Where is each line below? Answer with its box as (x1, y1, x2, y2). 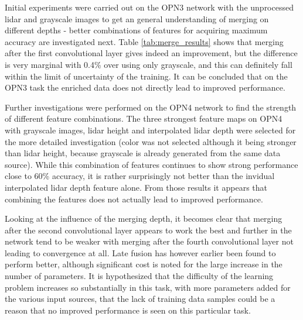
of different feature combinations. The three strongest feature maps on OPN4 (5, 112, 282, 125)
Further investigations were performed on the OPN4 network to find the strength (5, 101, 297, 113)
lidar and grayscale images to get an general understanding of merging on (5, 12, 269, 25)
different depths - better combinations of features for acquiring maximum (5, 24, 268, 36)
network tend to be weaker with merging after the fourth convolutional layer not (5, 235, 294, 247)
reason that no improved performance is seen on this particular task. (5, 304, 251, 316)
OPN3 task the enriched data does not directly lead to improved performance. (5, 81, 285, 94)
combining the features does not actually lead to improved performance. (5, 192, 263, 205)
